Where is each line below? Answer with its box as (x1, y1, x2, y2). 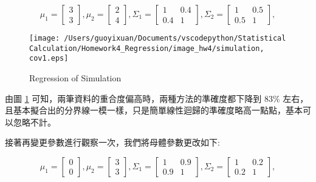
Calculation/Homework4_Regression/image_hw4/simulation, (29, 44, 264, 53)
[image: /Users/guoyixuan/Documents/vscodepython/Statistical (29, 34, 286, 42)
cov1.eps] (29, 54, 69, 63)
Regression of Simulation (29, 71, 122, 84)
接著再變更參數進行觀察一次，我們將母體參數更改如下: (5, 136, 220, 149)
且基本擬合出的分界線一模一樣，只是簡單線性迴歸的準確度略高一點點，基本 (5, 104, 303, 116)
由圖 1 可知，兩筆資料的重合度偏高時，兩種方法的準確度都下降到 (5, 92, 262, 104)
